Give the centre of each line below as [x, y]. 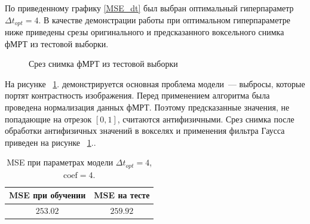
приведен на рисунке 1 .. [50, 142]
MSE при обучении [47, 195]
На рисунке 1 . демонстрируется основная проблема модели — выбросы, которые [155, 83]
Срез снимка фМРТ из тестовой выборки [103, 64]
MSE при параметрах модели [60, 162]
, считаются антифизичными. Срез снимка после [206, 119]
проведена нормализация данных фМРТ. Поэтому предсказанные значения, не [147, 107]
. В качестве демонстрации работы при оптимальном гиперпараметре [164, 19]
